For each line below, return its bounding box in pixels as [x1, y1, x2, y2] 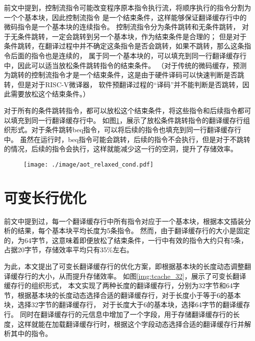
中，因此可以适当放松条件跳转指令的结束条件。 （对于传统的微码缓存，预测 [4, 60, 247, 70]
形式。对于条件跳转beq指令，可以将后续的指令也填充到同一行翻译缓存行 [10, 124, 241, 135]
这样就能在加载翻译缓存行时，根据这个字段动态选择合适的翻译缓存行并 [17, 318, 244, 329]
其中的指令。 [10, 328, 52, 339]
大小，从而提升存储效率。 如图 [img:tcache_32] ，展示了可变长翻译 [38, 270, 246, 281]
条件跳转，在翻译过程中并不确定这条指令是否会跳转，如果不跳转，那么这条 [4, 41, 244, 51]
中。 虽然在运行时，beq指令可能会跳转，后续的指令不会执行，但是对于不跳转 [4, 134, 251, 144]
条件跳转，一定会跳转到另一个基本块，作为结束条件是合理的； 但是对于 [17, 31, 247, 41]
